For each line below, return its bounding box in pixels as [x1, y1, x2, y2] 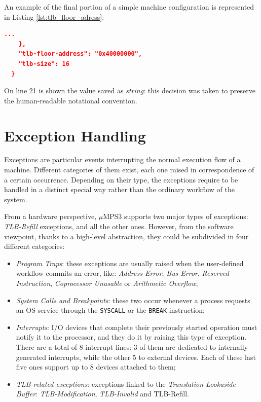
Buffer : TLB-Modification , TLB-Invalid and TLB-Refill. [16, 388, 189, 399]
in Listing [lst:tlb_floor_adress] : [4, 11, 104, 22]
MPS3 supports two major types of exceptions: [103, 211, 248, 222]
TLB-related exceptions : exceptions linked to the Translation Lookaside [16, 378, 236, 389]
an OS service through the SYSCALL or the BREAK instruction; [16, 305, 205, 315]
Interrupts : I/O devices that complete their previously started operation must [16, 321, 257, 332]
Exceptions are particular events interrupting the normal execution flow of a [4, 154, 241, 165]
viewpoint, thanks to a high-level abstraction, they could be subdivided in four [4, 231, 249, 241]
